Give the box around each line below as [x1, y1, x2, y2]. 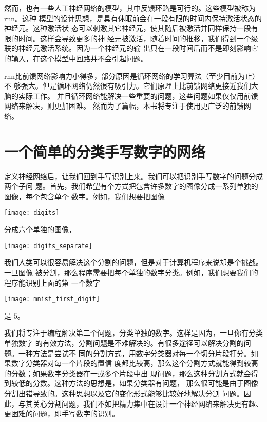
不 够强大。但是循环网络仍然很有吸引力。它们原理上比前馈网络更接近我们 [4, 80, 251, 91]
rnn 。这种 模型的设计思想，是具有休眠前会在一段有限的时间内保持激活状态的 [4, 12, 262, 23]
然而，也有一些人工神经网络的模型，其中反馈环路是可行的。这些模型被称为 [4, 3, 256, 13]
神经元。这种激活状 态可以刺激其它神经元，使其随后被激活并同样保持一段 [4, 23, 251, 33]
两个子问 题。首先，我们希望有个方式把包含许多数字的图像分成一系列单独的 [4, 181, 258, 191]
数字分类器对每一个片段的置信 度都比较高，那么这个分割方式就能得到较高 [11, 358, 258, 368]
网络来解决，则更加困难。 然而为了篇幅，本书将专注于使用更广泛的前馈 [4, 100, 244, 111]
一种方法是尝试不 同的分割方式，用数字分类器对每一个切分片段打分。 [18, 347, 251, 358]
